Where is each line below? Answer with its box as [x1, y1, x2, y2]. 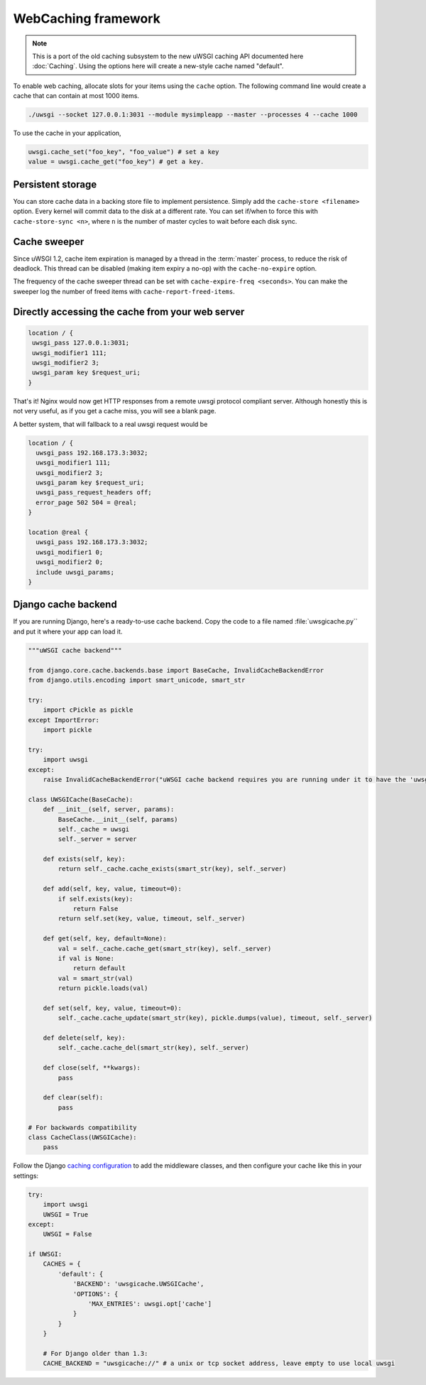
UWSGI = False [43, 1230, 92, 1239]
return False [72, 905, 119, 913]
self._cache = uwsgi [58, 825, 130, 833]
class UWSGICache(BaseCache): [28, 795, 133, 803]
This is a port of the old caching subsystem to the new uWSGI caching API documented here [32, 52, 304, 60]
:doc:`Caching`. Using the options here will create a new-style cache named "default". [32, 62, 284, 70]
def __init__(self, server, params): [43, 805, 175, 813]
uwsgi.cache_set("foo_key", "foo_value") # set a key [28, 148, 219, 156]
